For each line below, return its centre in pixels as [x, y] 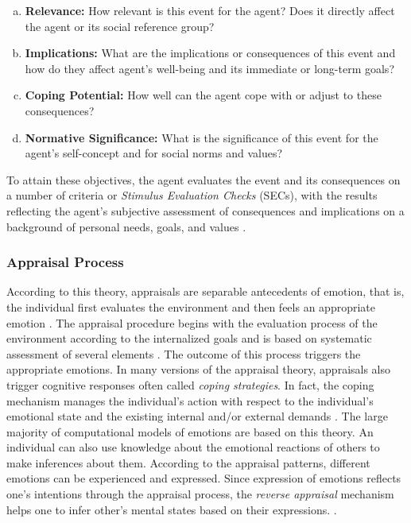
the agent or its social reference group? [120, 26]
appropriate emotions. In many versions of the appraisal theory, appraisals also [199, 369]
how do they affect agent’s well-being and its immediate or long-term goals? [209, 68]
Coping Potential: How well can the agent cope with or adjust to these [203, 95]
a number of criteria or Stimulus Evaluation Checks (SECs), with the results [192, 195]
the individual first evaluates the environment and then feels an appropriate [191, 306]
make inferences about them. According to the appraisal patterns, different [188, 462]
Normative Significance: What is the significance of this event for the [202, 137]
